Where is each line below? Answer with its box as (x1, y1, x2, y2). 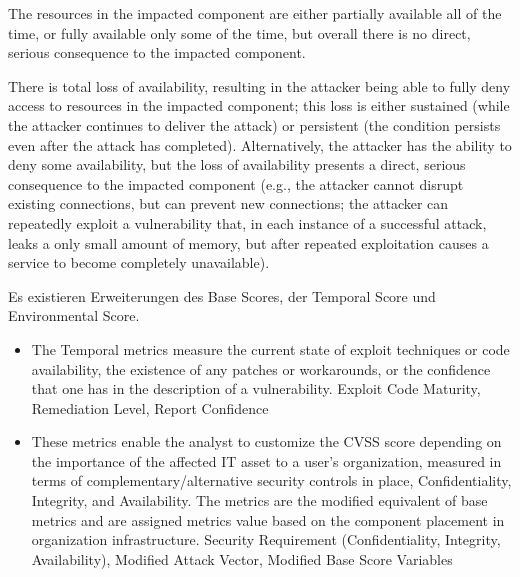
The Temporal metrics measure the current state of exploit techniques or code (31, 338, 510, 359)
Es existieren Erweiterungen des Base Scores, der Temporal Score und (8, 285, 436, 306)
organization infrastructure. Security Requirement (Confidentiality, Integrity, (31, 529, 501, 550)
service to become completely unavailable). (8, 252, 270, 273)
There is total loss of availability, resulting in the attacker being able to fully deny (8, 75, 511, 96)
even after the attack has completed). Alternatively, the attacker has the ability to (8, 134, 512, 155)
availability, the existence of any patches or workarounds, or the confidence (31, 358, 491, 379)
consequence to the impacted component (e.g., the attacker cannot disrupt (8, 173, 464, 194)
